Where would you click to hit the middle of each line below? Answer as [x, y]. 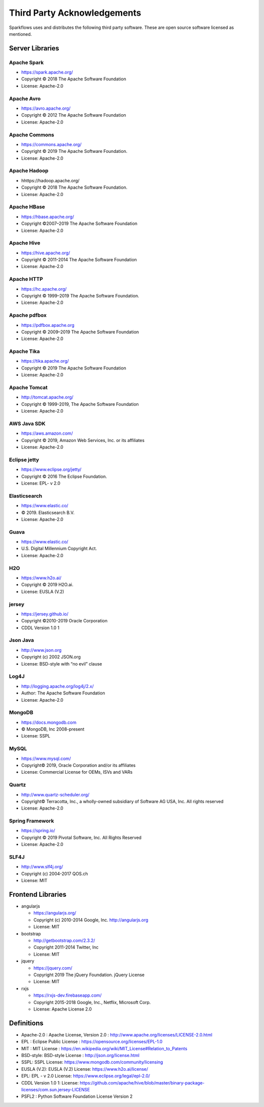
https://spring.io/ [38, 831]
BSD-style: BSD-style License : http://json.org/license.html [80, 1055]
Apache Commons [32, 135]
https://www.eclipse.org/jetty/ [51, 469]
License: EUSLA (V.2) [43, 591]
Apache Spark [26, 62]
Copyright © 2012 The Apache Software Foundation [74, 115]
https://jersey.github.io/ [45, 614]
